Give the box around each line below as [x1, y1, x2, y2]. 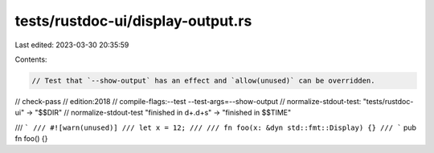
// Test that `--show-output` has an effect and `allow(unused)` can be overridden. [31, 76, 375, 85]
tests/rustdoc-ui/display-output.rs [14, 12, 252, 30]
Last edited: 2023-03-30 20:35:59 [14, 40, 129, 50]
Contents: [14, 54, 47, 64]
